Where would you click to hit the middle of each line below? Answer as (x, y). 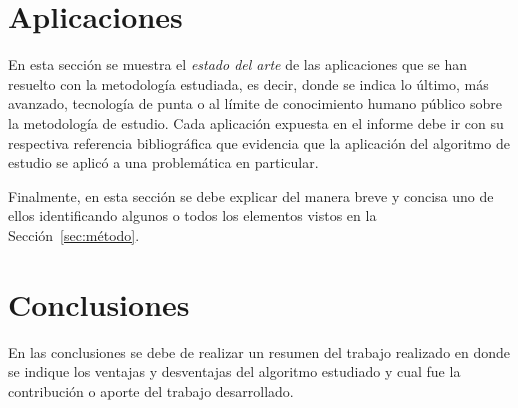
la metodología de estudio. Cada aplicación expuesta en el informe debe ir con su (256, 122)
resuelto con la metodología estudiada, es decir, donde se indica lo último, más (248, 83)
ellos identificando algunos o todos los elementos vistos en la (192, 215)
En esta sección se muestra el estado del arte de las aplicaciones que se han (237, 64)
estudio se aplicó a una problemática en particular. (163, 162)
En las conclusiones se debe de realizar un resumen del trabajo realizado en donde (259, 351)
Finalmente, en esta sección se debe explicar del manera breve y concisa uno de (251, 195)
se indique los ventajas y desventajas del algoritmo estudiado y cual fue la (234, 371)
